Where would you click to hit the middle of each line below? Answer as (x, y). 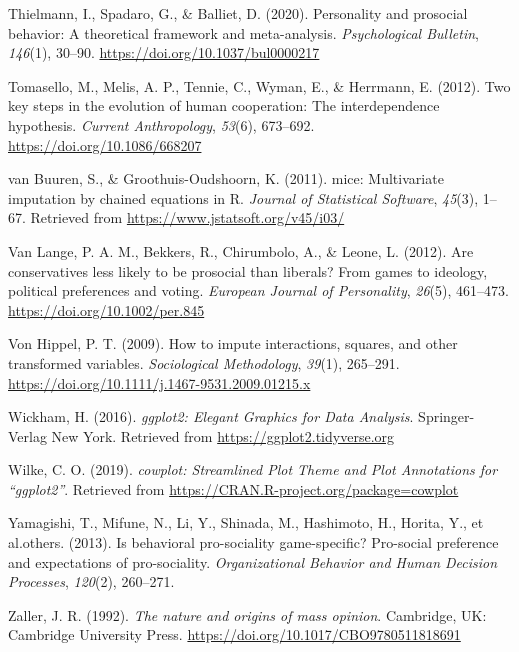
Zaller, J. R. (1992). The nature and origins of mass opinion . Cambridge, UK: (247, 614)
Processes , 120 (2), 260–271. (91, 581)
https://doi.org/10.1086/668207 (105, 144)
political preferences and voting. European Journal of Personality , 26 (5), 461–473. (258, 290)
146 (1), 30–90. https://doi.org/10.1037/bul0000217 (164, 52)
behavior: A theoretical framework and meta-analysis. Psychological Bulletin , (243, 32)
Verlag (27, 435)
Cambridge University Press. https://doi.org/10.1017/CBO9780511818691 (234, 634)
